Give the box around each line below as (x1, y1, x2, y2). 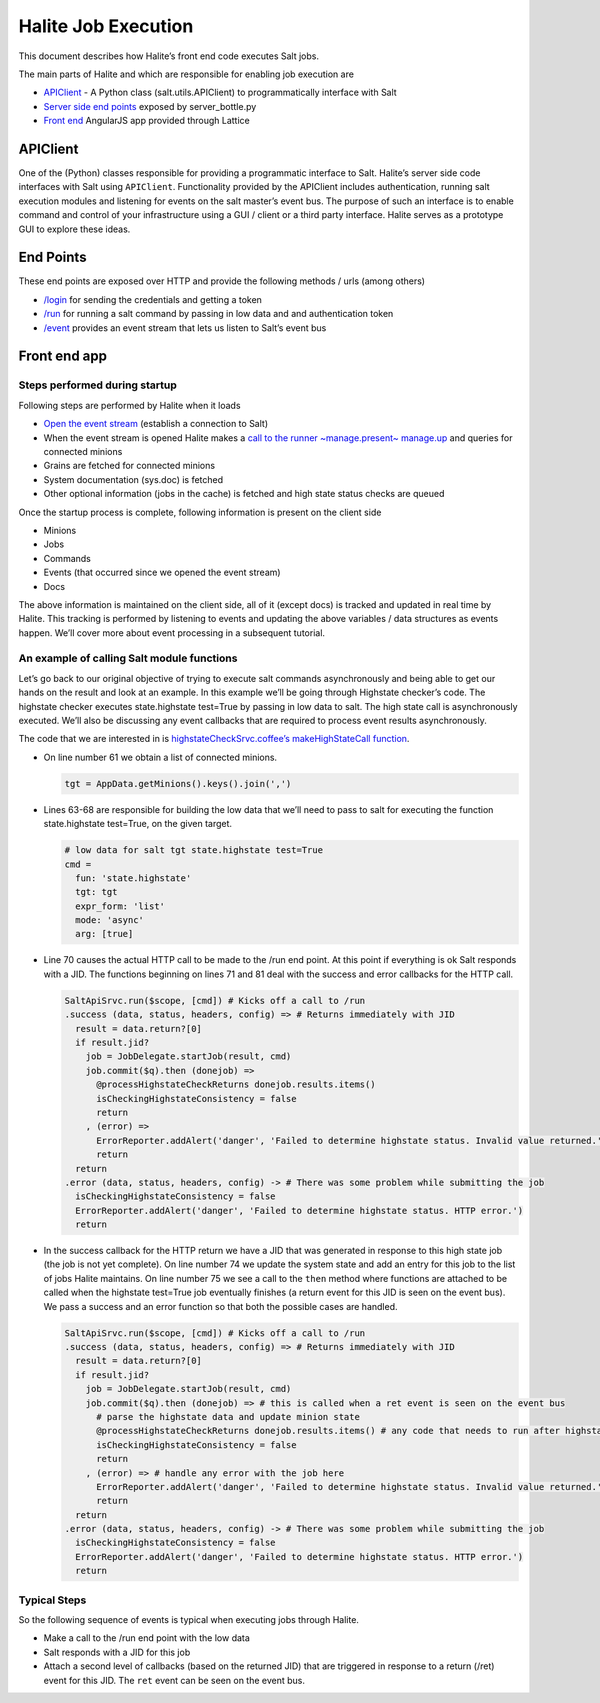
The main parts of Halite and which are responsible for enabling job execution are (18, 68, 355, 80)
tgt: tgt (75, 886, 118, 898)
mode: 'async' (75, 915, 145, 926)
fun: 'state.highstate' (75, 872, 192, 884)
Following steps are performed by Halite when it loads (18, 399, 241, 411)
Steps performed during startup (18, 378, 177, 392)
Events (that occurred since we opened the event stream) (43, 566, 281, 579)
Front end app (18, 348, 108, 365)
